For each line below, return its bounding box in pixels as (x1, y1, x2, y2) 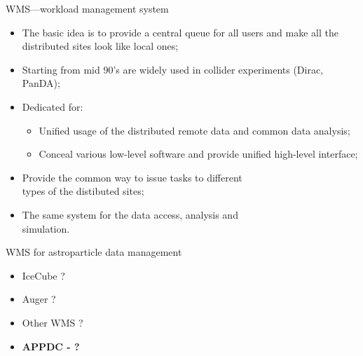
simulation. (22, 221, 70, 235)
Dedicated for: (22, 99, 83, 114)
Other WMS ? (22, 315, 83, 329)
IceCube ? (22, 268, 65, 282)
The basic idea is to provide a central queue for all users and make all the (22, 25, 338, 39)
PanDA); (22, 76, 60, 90)
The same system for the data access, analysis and (22, 207, 238, 221)
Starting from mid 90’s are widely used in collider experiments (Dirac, (22, 62, 324, 76)
